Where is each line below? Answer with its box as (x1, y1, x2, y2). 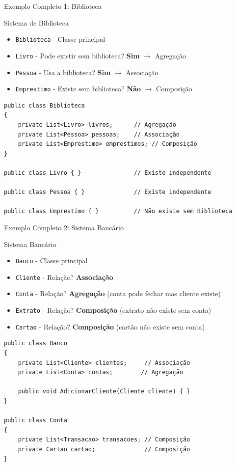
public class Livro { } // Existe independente (4, 169, 211, 176)
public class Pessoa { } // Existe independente (4, 189, 211, 196)
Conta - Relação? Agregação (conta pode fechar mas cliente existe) (15, 288, 221, 299)
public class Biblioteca (4, 102, 85, 109)
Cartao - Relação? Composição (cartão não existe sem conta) (15, 321, 205, 331)
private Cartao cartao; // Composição (18, 445, 190, 453)
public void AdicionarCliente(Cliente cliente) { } (18, 388, 190, 395)
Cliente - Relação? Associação (15, 272, 113, 282)
